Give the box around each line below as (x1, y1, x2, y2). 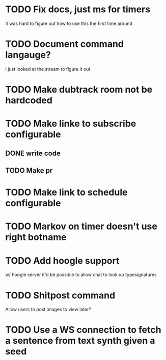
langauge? (5, 49, 51, 61)
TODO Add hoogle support (5, 255, 120, 266)
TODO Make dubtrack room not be (5, 84, 153, 95)
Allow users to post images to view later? (5, 307, 92, 313)
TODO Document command (5, 38, 124, 50)
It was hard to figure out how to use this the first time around (5, 20, 132, 26)
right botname (5, 232, 67, 243)
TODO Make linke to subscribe (5, 118, 136, 129)
